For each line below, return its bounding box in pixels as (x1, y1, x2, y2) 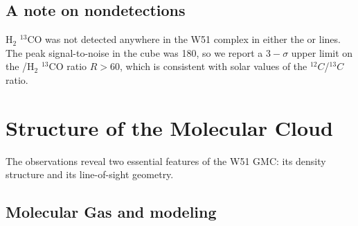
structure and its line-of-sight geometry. (6, 167, 174, 182)
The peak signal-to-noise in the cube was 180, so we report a (6, 45, 263, 60)
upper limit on (291, 45, 353, 60)
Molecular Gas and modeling (6, 201, 217, 223)
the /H (6, 59, 35, 73)
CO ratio (48, 59, 87, 73)
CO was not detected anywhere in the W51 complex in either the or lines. (27, 32, 341, 46)
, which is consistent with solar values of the (120, 59, 307, 73)
